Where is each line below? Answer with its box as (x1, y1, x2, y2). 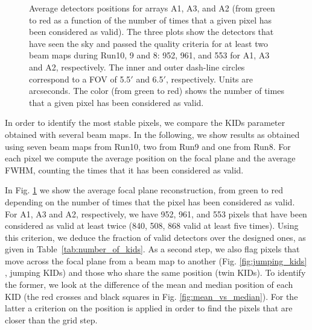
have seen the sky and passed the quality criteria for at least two (29, 37, 268, 49)
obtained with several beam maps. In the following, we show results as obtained (5, 128, 300, 140)
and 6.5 (136, 72, 164, 85)
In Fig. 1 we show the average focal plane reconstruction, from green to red (5, 184, 283, 196)
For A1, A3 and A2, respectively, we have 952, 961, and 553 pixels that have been (5, 207, 307, 220)
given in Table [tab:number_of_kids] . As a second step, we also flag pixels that (5, 243, 300, 255)
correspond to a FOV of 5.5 (29, 72, 131, 85)
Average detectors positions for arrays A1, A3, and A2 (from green (29, 2, 275, 14)
